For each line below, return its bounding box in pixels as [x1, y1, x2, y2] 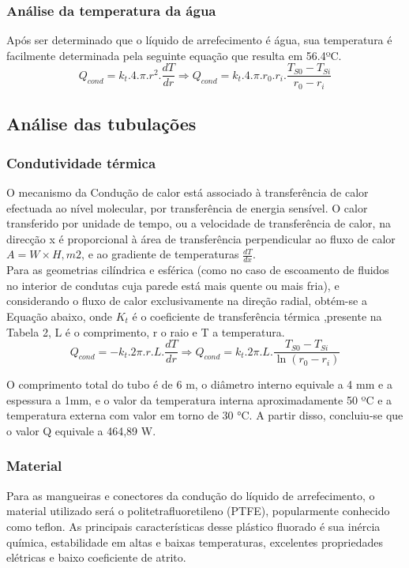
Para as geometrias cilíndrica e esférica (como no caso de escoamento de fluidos [6, 261, 389, 278]
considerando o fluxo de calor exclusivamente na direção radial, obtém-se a [6, 292, 367, 309]
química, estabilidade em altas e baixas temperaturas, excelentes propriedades [6, 533, 383, 550]
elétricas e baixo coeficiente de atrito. [6, 549, 186, 566]
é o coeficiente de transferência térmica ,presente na [132, 307, 382, 324]
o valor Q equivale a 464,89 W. [6, 422, 156, 438]
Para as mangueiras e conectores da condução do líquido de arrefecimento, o [6, 487, 375, 503]
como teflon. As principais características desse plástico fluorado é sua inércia [6, 517, 381, 534]
